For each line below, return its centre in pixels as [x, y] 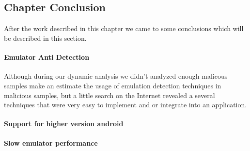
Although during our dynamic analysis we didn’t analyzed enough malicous [116, 76]
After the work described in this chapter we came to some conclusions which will [124, 28]
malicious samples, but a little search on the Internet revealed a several [109, 95]
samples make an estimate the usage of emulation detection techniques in [113, 85]
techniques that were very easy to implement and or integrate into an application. [125, 105]
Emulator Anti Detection [47, 57]
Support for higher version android [64, 124]
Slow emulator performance [51, 143]
